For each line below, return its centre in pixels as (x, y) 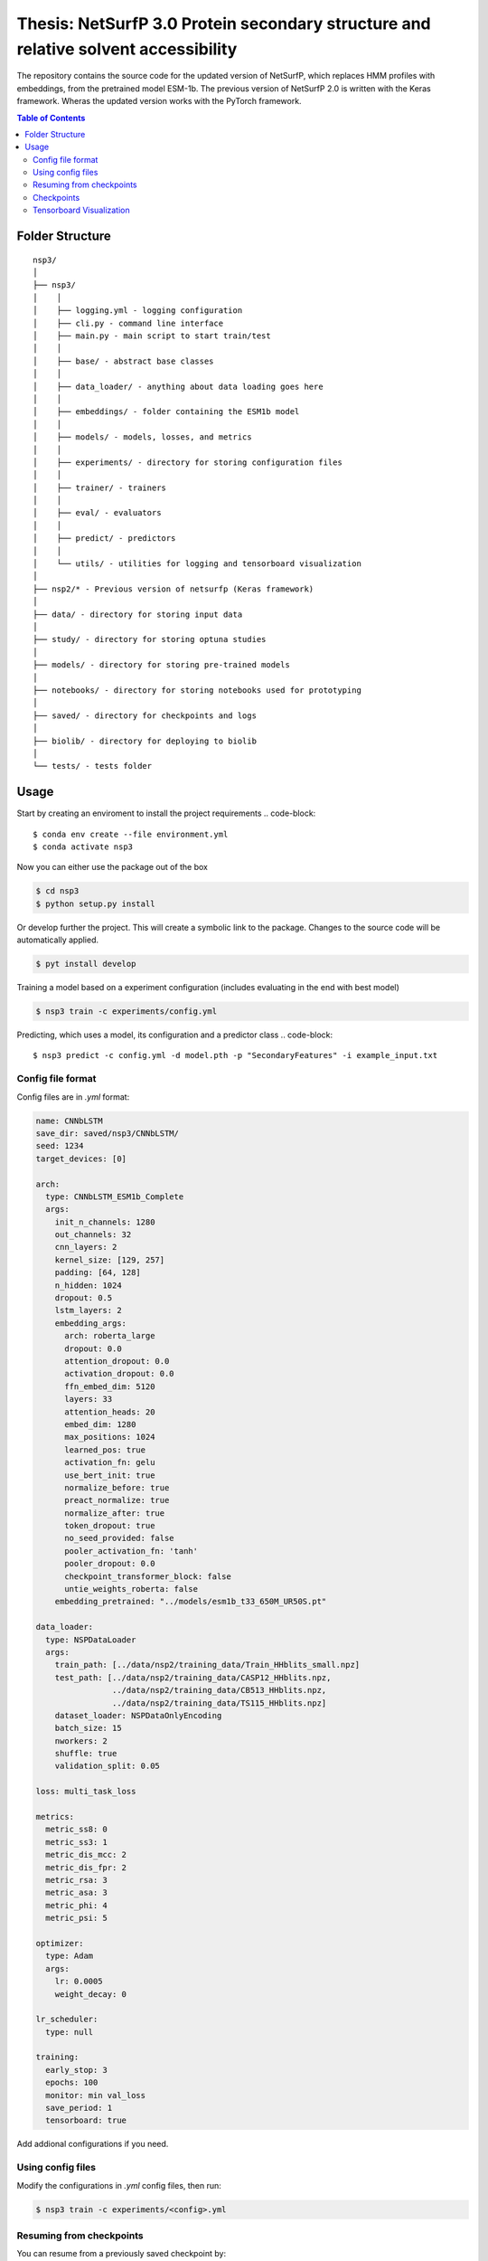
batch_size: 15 (88, 1728)
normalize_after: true (115, 1513)
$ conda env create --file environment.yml (131, 834)
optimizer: (60, 1943)
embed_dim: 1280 (100, 1424)
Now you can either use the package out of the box (112, 867)
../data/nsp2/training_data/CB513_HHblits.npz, (219, 1690)
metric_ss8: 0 (77, 1830)
